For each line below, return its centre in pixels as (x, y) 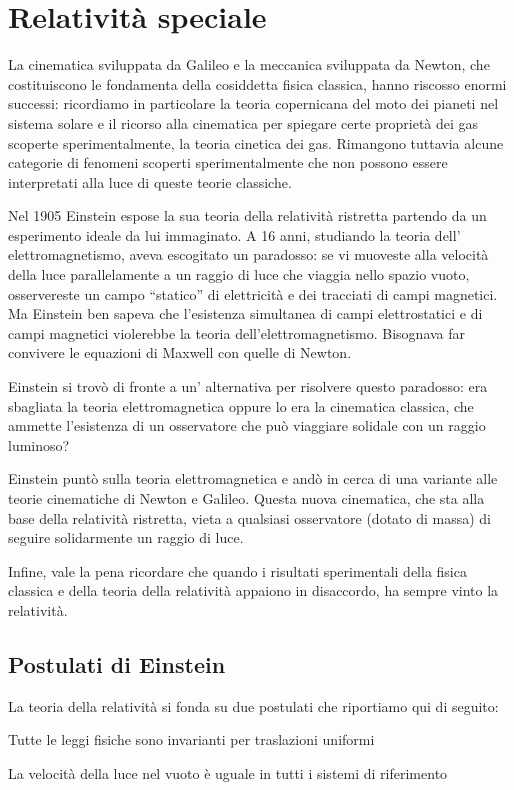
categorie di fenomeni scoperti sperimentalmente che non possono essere (228, 162)
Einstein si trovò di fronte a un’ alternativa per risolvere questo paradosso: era (248, 386)
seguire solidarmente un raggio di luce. (126, 537)
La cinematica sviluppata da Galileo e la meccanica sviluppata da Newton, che (249, 64)
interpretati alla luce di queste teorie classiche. (150, 181)
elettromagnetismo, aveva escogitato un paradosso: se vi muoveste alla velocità (248, 254)
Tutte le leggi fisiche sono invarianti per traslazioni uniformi (191, 739)
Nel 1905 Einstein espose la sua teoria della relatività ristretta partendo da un (247, 215)
